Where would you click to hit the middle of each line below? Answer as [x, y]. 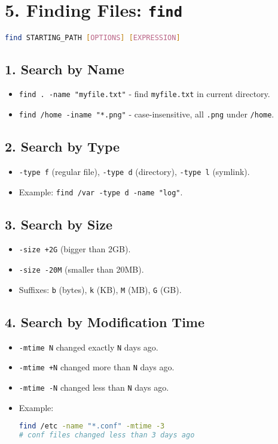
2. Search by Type [62, 147]
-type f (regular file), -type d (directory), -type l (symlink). [134, 171]
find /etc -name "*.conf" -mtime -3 [92, 426]
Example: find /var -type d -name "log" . [101, 191]
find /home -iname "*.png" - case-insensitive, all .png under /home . [146, 114]
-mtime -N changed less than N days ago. [94, 387]
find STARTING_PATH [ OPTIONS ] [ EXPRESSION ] [93, 38]
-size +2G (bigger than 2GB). [75, 249]
